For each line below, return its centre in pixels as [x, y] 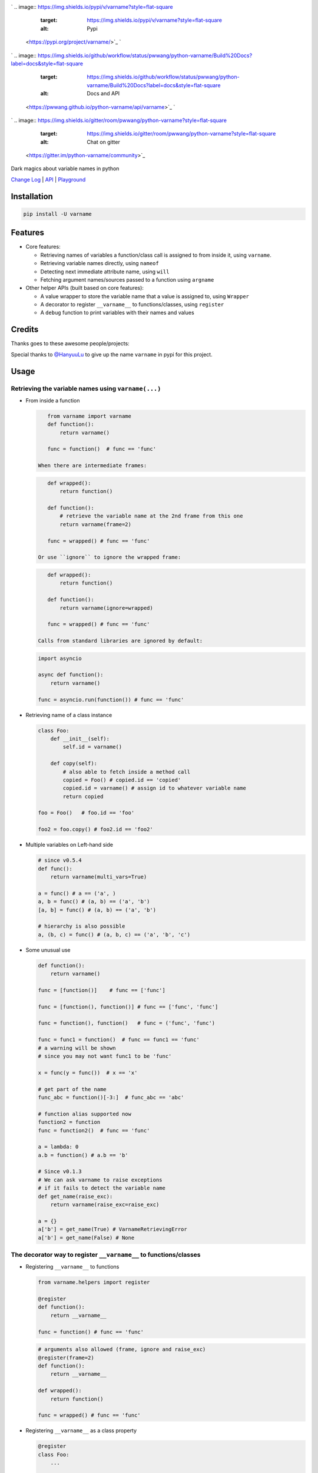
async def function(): [71, 675]
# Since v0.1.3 [60, 1172]
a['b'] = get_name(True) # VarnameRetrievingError [113, 1229]
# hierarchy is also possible [82, 926]
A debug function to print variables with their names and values [117, 313]
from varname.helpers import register [94, 1282]
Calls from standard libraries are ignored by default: [120, 641]
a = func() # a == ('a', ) [77, 893]
